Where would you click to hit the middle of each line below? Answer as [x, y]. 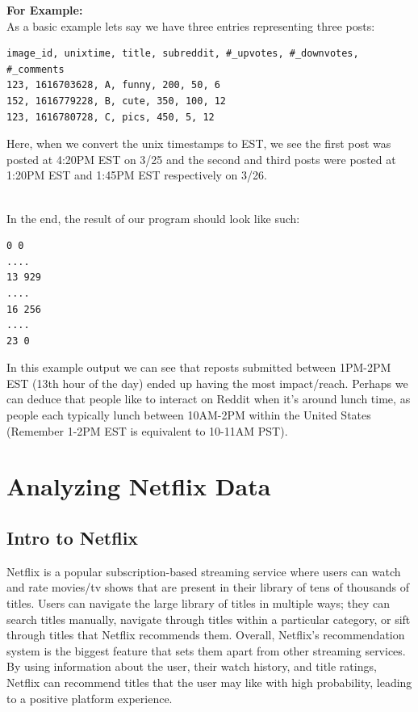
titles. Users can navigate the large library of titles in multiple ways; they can [198, 603]
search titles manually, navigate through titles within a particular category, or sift [209, 619]
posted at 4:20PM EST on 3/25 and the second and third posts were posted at [201, 159]
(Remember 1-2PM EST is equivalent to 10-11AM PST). [147, 430]
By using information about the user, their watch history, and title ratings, [192, 666]
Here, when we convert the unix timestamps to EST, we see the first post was [199, 143]
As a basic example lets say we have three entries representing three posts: [191, 25]
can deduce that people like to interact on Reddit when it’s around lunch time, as [209, 399]
